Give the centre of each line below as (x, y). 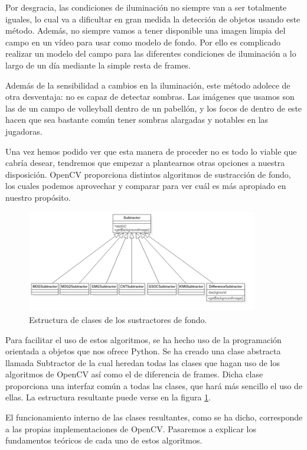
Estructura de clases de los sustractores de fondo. (118, 319)
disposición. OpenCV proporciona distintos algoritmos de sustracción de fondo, (148, 174)
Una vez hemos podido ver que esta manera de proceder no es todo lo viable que (151, 151)
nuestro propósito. (38, 197)
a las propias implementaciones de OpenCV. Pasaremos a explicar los (131, 428)
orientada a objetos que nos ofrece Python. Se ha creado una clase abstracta (143, 351)
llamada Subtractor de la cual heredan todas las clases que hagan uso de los (143, 362)
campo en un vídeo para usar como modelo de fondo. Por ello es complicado (143, 42)
